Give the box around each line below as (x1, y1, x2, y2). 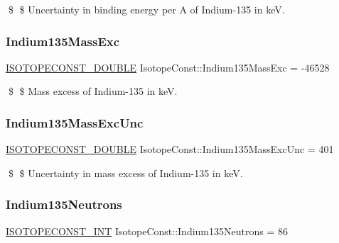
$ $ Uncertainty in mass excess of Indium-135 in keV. (8, 165, 243, 180)
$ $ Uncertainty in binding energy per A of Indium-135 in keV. (8, 2, 285, 16)
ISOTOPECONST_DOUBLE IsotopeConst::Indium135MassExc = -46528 (6, 60, 330, 74)
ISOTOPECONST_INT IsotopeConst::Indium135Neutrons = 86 (6, 223, 288, 238)
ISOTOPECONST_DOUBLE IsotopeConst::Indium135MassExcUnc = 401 (6, 142, 334, 157)
